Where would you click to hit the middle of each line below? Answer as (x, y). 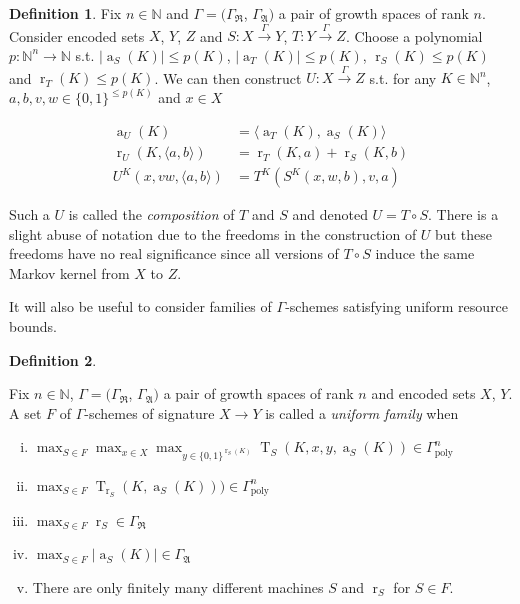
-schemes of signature (149, 412)
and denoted (330, 214)
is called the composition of (151, 214)
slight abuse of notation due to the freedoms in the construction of (213, 233)
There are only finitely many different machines (178, 586)
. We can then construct (228, 77)
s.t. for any (403, 77)
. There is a (463, 214)
